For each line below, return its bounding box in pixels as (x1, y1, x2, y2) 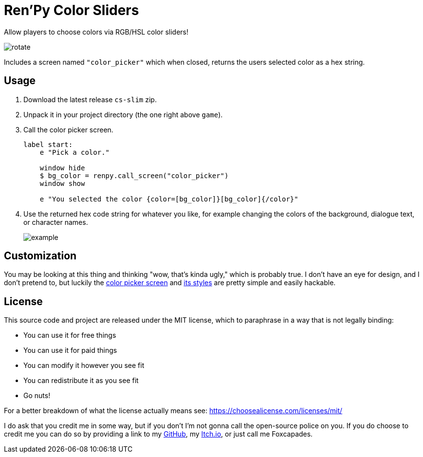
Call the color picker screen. (23, 125, 113, 134)
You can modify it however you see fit (23, 361, 145, 370)
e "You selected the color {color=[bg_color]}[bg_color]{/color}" (39, 195, 298, 203)
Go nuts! (23, 391, 51, 400)
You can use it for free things (23, 331, 116, 340)
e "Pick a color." (39, 148, 110, 156)
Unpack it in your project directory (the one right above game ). (23, 110, 223, 119)
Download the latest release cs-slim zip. (23, 95, 157, 104)
